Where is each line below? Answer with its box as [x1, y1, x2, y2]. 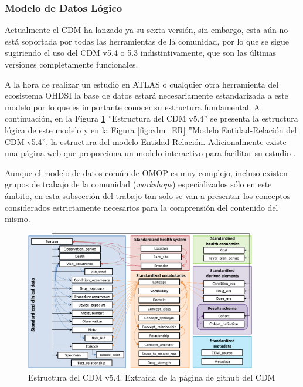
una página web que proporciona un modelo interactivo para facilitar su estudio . [5, 147, 296, 159]
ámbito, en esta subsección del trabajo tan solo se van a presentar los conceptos [5, 189, 291, 201]
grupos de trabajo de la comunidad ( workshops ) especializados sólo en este [5, 178, 272, 190]
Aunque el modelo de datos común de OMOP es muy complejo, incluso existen [5, 166, 288, 179]
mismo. [5, 213, 30, 225]
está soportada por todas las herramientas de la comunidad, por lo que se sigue [5, 35, 289, 47]
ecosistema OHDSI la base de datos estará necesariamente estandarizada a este [5, 89, 288, 102]
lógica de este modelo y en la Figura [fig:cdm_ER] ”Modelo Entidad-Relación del [5, 123, 297, 136]
